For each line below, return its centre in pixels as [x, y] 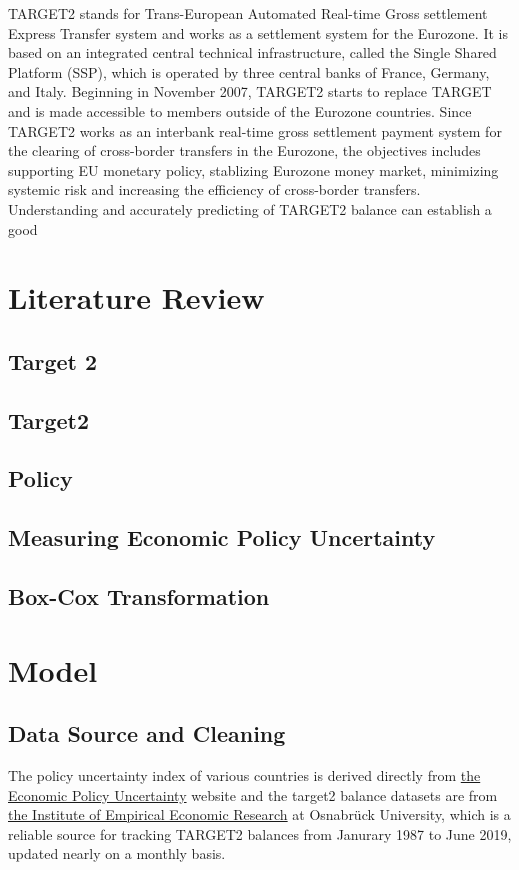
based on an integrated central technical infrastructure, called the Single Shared [252, 52]
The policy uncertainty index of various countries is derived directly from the [244, 774]
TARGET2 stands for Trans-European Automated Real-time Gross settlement [248, 13]
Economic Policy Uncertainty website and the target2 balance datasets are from [253, 794]
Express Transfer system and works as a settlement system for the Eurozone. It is [258, 32]
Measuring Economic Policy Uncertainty [222, 537]
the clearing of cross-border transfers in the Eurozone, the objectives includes [244, 150]
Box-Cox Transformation [139, 596]
